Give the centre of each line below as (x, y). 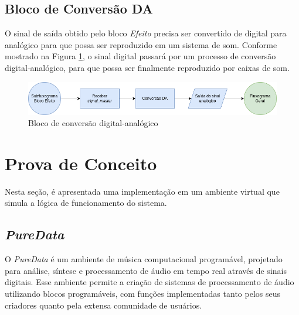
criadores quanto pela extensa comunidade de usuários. (103, 305)
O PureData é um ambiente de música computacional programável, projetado (144, 259)
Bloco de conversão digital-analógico (93, 123)
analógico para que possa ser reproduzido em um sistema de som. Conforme (141, 44)
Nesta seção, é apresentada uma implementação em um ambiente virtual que (142, 191)
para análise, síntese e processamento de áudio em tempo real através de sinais (146, 270)
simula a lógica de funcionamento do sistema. (86, 203)
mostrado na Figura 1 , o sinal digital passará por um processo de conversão (140, 56)
